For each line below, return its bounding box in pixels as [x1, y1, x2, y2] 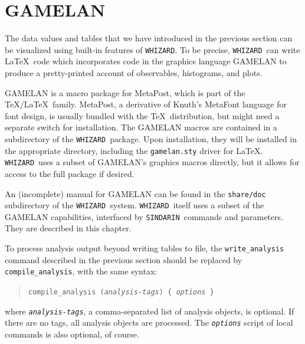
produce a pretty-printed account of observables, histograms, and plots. [5, 66, 263, 78]
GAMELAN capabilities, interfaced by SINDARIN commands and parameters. [5, 210, 283, 222]
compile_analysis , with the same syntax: [5, 265, 158, 277]
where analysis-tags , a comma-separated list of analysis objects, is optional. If [5, 304, 294, 317]
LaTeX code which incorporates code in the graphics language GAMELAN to [5, 55, 287, 67]
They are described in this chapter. [5, 222, 132, 234]
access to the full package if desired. [5, 167, 135, 179]
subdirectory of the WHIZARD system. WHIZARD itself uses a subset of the [5, 199, 264, 211]
